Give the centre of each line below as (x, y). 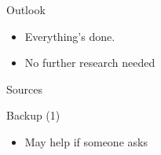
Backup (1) (33, 115)
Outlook (26, 9)
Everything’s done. (70, 36)
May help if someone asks (86, 141)
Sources (25, 89)
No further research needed (90, 63)
